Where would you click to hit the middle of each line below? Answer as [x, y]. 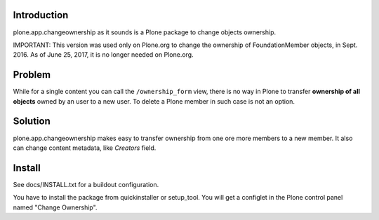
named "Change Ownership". [55, 207]
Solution [32, 122]
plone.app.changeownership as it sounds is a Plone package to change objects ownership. [145, 32]
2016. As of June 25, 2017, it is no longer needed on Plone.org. [103, 55]
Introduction [41, 15]
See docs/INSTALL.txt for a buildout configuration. [86, 184]
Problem [32, 75]
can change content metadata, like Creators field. [85, 148]
